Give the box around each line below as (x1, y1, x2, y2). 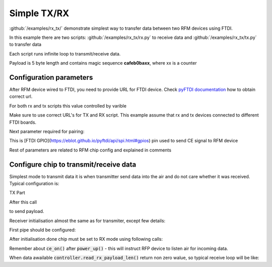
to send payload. (9, 208, 44, 215)
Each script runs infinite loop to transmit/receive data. (9, 50, 121, 57)
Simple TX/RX (9, 8, 70, 19)
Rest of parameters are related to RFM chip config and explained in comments (9, 147, 171, 153)
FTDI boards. (9, 119, 37, 125)
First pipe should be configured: (9, 227, 76, 233)
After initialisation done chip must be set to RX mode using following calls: (9, 236, 163, 242)
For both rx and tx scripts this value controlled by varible (9, 102, 127, 109)
